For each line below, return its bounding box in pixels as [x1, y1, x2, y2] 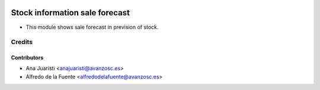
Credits [11, 38, 33, 46]
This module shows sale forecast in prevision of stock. [25, 24, 159, 31]
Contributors [11, 54, 44, 61]
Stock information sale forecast [11, 8, 130, 18]
